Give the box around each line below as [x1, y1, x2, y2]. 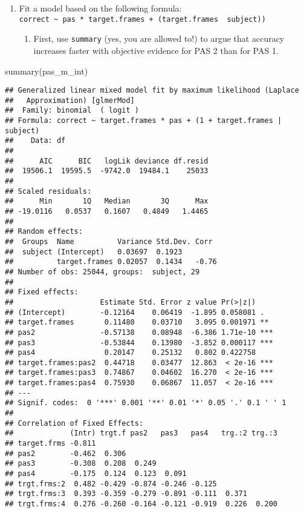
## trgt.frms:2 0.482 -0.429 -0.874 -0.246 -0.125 [5, 479, 217, 488]
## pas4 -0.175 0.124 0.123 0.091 [5, 469, 187, 478]
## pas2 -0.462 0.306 [5, 449, 126, 458]
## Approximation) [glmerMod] [5, 96, 135, 105]
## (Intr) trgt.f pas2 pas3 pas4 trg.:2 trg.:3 [5, 429, 278, 438]
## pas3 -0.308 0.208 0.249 [5, 459, 157, 468]
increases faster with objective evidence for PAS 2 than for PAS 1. [33, 44, 279, 56]
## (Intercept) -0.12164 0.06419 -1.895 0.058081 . [5, 308, 265, 317]
